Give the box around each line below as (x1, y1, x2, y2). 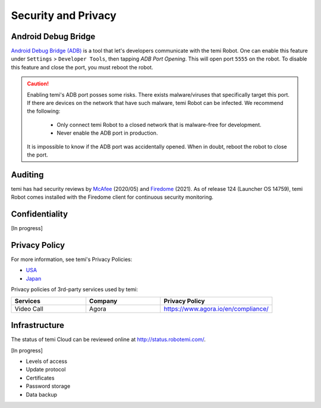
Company (89, 297, 118, 305)
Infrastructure (11, 320, 65, 330)
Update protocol (26, 366, 66, 373)
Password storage (26, 383, 71, 390)
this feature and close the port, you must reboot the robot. (11, 63, 154, 71)
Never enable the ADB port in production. (56, 129, 158, 136)
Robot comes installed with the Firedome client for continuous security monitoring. (11, 193, 214, 201)
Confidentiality (11, 209, 68, 219)
